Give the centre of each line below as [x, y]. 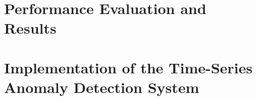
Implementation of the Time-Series [129, 67]
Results [30, 28]
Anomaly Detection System [102, 87]
